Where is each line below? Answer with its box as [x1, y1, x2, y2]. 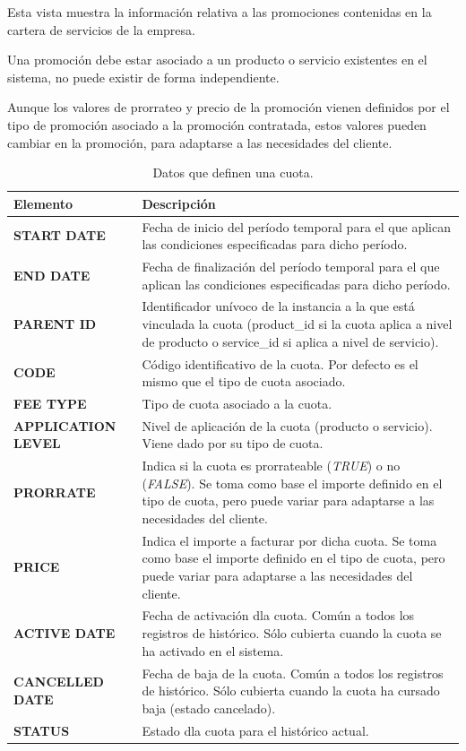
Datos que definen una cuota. [152, 163, 314, 182]
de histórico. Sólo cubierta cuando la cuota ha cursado [142, 681, 440, 700]
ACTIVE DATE [13, 624, 116, 643]
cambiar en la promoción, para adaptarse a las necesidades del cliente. [7, 133, 393, 151]
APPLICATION [13, 416, 116, 435]
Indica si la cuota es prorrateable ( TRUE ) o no [142, 456, 401, 475]
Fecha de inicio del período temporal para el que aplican [142, 217, 451, 236]
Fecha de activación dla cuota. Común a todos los [142, 606, 415, 625]
